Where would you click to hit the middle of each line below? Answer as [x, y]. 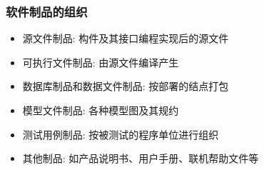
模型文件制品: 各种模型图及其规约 [101, 110]
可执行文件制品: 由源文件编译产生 [101, 62]
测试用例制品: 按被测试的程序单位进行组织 [121, 134]
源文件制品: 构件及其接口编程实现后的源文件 [126, 38]
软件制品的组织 [47, 11]
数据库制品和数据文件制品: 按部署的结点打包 [126, 86]
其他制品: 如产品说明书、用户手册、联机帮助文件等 [141, 158]
